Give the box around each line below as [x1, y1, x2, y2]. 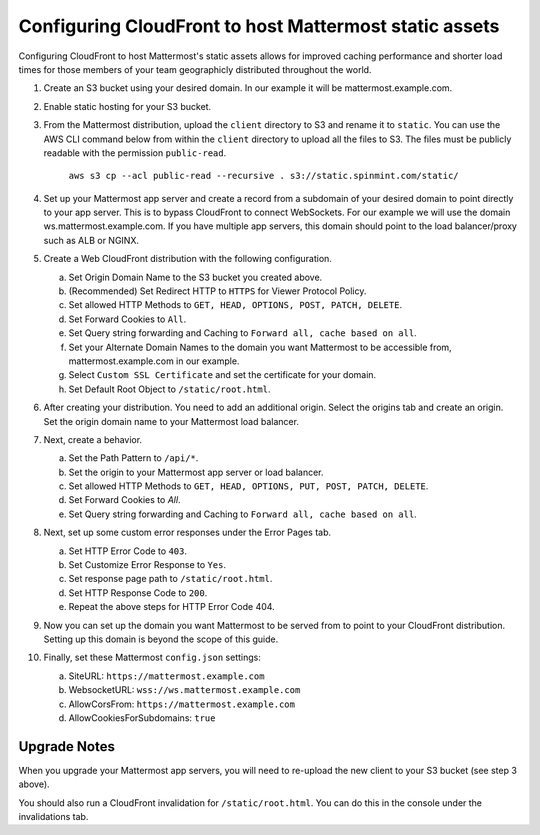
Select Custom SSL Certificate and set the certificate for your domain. [68, 369, 377, 381]
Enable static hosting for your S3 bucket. [43, 100, 212, 112]
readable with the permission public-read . [43, 146, 227, 159]
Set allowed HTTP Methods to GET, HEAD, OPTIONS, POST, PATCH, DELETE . [68, 299, 403, 311]
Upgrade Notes [18, 738, 115, 755]
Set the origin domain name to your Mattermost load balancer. [43, 415, 300, 427]
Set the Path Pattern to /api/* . [68, 452, 199, 464]
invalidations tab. [18, 811, 89, 823]
